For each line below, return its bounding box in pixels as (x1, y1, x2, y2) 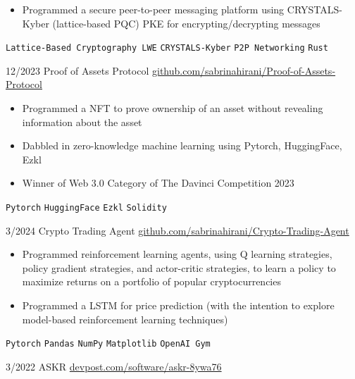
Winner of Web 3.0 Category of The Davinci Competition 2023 (22, 175, 294, 190)
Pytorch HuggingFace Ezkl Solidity (6, 203, 167, 213)
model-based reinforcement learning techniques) (22, 311, 228, 326)
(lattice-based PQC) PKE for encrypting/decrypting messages (52, 15, 320, 30)
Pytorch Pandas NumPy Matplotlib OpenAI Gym (6, 339, 211, 349)
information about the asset (22, 114, 142, 129)
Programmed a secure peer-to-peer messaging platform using (22, 2, 285, 16)
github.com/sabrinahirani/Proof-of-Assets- (152, 63, 336, 77)
